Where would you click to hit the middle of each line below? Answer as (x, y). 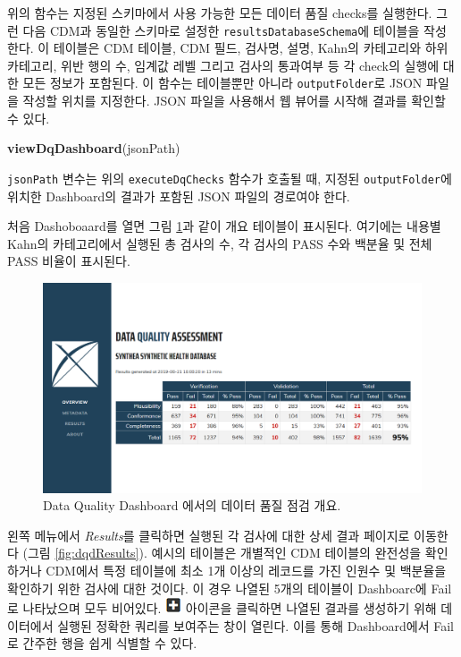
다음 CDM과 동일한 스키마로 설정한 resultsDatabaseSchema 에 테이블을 (221, 30)
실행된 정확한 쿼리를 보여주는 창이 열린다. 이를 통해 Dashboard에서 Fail (256, 625)
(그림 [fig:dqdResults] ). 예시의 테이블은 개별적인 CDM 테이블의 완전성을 (222, 553)
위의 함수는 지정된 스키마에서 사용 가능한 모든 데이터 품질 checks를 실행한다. (220, 13)
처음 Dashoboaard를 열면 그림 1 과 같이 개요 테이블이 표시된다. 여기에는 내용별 (224, 226)
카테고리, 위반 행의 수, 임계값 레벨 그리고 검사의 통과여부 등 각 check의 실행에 (223, 65)
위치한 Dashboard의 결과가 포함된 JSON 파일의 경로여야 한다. (179, 196)
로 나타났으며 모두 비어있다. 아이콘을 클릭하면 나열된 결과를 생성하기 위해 (222, 608)
